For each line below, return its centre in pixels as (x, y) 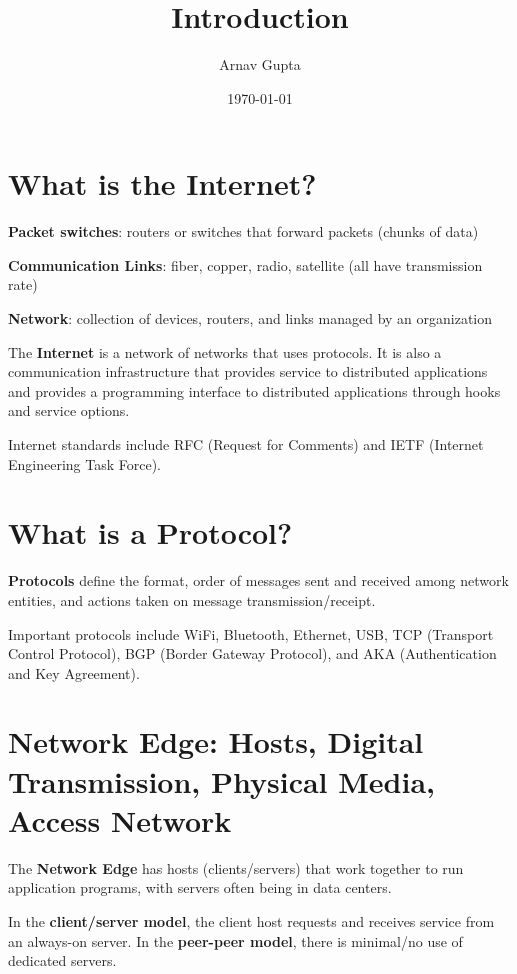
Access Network (120, 819)
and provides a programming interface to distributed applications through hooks (254, 390)
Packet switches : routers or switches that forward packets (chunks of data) (243, 231)
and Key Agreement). (74, 672)
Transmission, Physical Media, (222, 780)
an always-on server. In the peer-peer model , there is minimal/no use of (235, 940)
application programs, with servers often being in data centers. (200, 887)
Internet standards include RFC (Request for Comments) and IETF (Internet (246, 444)
